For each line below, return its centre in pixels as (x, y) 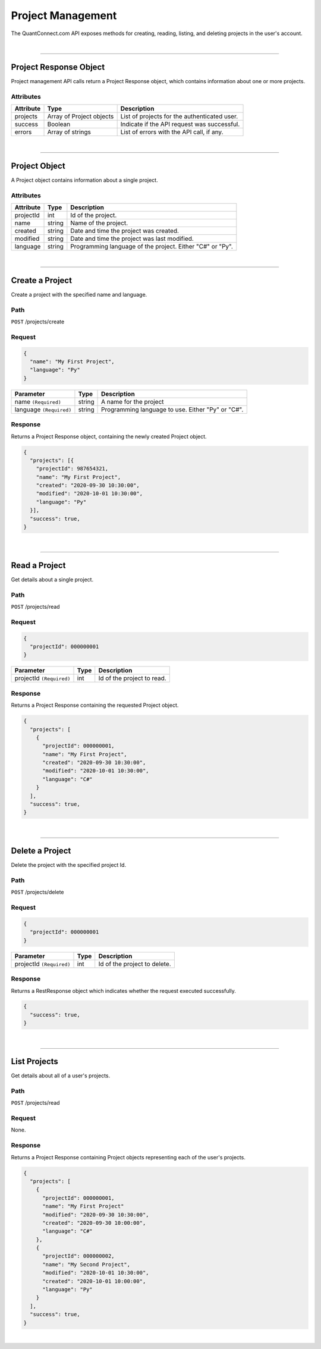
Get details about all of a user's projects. (61, 1076)
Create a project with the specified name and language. (79, 294)
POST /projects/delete (38, 892)
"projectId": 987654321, (72, 469)
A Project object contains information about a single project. (84, 180)
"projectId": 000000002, (79, 1256)
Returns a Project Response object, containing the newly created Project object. (109, 436)
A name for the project (133, 401)
